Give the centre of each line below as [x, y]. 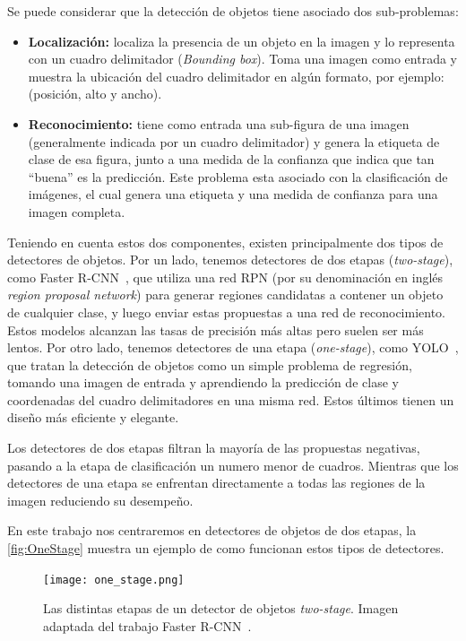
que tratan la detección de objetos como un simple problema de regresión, [210, 364]
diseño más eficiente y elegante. [93, 417]
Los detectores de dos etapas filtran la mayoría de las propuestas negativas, [214, 448]
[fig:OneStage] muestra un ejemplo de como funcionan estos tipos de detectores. [226, 548]
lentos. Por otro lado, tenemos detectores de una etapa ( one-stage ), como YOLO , [233, 347]
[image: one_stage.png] [114, 580]
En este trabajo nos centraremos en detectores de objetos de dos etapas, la [212, 530]
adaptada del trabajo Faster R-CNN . [147, 625]
